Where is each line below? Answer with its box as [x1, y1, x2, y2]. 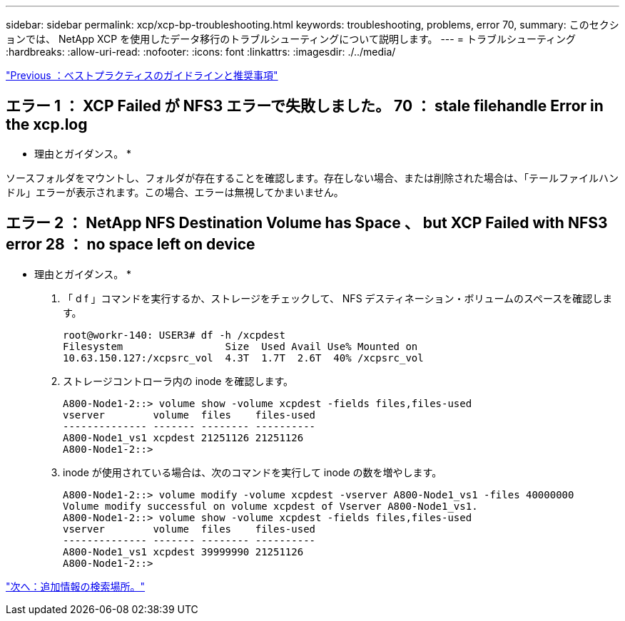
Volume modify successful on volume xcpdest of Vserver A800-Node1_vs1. [63, 500, 478, 512]
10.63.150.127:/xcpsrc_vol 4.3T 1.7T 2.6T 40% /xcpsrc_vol [63, 351, 424, 364]
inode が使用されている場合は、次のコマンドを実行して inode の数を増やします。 [63, 466, 442, 478]
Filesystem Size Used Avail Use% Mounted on [63, 340, 418, 352]
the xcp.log [6, 116, 88, 134]
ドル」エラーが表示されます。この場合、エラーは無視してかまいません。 [6, 185, 344, 198]
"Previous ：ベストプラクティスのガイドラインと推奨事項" [6, 69, 278, 81]
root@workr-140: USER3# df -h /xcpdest [63, 329, 285, 341]
